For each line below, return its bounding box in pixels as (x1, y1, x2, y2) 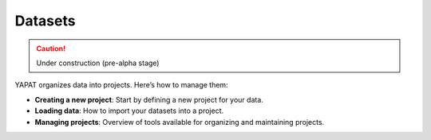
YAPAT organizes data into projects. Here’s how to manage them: (14, 80, 228, 90)
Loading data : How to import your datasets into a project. (34, 106, 224, 115)
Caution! (36, 44, 66, 53)
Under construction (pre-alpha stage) (36, 58, 160, 68)
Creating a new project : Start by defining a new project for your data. (34, 95, 263, 104)
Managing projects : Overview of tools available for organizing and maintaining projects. (34, 117, 325, 126)
